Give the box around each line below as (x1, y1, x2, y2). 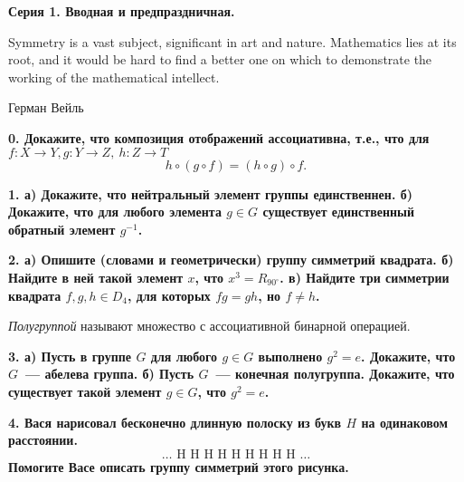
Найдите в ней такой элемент (8, 267, 184, 286)
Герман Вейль (8, 98, 84, 117)
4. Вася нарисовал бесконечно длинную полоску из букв (8, 412, 342, 431)
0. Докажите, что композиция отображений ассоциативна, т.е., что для (8, 128, 430, 147)
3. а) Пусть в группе (8, 346, 132, 365)
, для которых (128, 285, 211, 304)
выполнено (258, 346, 323, 365)
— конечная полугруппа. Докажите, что (215, 364, 455, 383)
